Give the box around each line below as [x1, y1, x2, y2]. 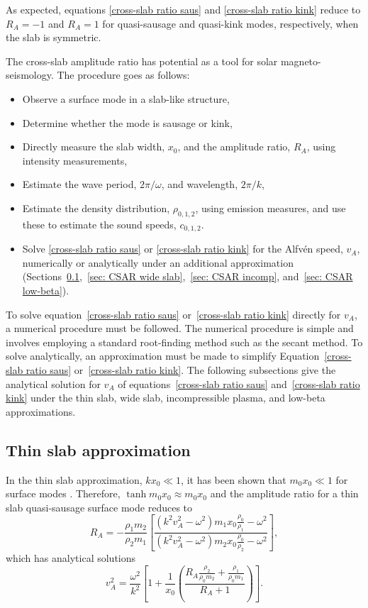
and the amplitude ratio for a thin [210, 486, 359, 501]
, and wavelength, [161, 177, 238, 192]
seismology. [6, 67, 54, 82]
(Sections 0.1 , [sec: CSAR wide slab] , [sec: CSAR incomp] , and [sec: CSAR [22, 269, 353, 284]
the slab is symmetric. [6, 30, 101, 45]
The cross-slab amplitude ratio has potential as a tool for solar [6, 53, 278, 68]
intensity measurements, [22, 153, 128, 167]
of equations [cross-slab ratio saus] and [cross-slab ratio [118, 376, 360, 391]
